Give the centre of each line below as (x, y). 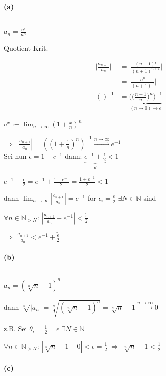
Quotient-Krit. (26, 48)
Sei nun (15, 156)
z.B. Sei (16, 329)
